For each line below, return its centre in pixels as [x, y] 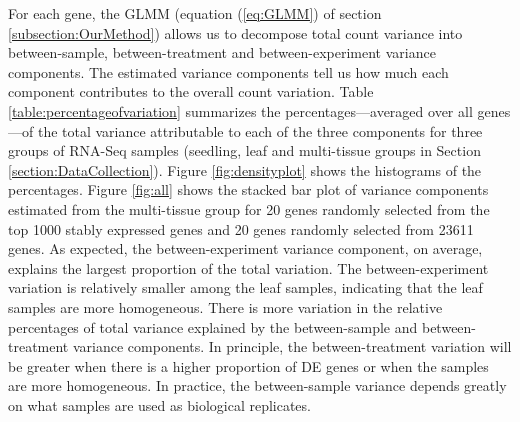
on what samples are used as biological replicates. [159, 404]
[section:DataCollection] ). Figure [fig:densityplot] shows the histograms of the [245, 169]
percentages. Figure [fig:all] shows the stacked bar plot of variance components [248, 189]
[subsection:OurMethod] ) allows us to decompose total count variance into [235, 32]
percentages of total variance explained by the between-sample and [213, 326]
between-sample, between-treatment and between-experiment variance [222, 52]
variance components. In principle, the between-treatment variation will [292, 346]
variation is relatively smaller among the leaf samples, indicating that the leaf [245, 287]
